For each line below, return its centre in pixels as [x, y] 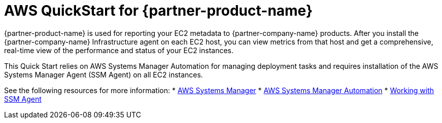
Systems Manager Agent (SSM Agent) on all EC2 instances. [104, 74]
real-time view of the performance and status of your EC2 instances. [119, 50]
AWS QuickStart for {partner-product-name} [159, 11]
